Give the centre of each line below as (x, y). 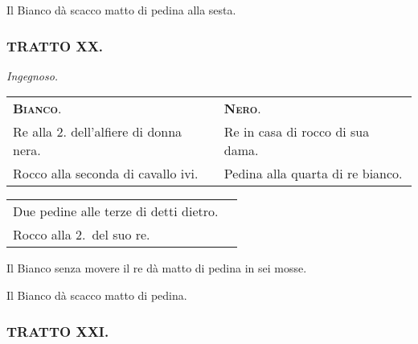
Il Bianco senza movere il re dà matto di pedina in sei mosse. (157, 268)
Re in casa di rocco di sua (297, 132)
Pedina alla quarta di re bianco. (313, 174)
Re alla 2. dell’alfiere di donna (98, 132)
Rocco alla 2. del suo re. (82, 235)
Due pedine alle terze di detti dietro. (116, 211)
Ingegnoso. (33, 75)
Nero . (242, 109)
